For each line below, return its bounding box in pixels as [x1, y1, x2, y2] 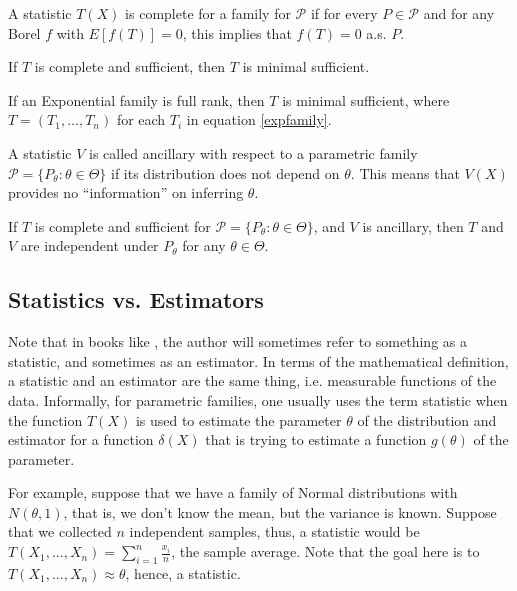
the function [8, 409, 83, 430]
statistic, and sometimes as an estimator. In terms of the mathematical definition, [8, 350, 509, 371]
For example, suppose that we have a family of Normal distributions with [8, 482, 458, 503]
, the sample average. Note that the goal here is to [171, 541, 480, 562]
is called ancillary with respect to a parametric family [89, 142, 418, 163]
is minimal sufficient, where [282, 89, 450, 110]
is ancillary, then [362, 215, 464, 236]
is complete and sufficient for [34, 215, 211, 236]
